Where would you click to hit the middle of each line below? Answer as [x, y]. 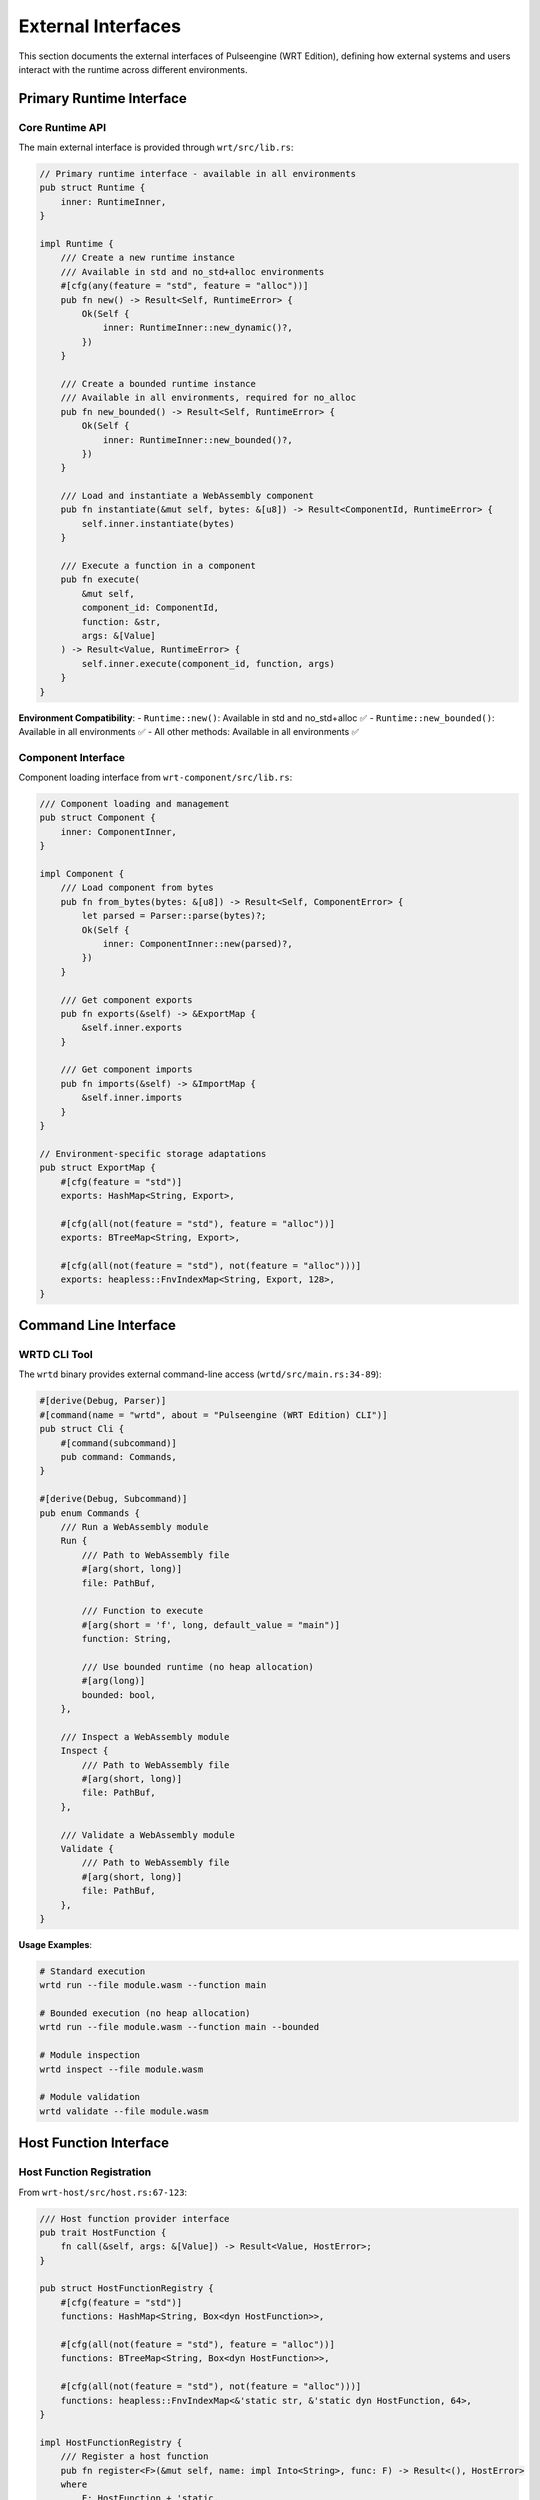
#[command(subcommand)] [118, 1443]
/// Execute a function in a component [158, 566]
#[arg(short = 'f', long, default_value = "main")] [211, 1624]
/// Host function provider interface [134, 2218]
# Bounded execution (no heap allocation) [145, 2013]
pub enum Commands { [89, 1513]
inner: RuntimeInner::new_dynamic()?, [198, 328]
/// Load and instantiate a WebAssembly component [187, 496]
